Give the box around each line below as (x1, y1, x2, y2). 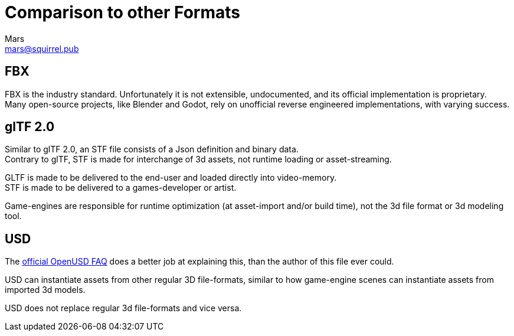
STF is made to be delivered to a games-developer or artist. (5, 182, 237, 193)
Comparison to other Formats (5, 2, 241, 22)
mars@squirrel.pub (5, 43, 79, 54)
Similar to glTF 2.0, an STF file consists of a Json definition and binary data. (5, 144, 299, 155)
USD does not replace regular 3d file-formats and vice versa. (5, 303, 242, 314)
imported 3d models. (5, 285, 86, 295)
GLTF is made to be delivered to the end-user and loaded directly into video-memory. (5, 172, 337, 183)
